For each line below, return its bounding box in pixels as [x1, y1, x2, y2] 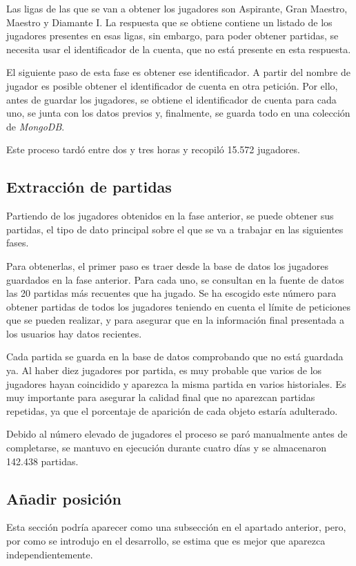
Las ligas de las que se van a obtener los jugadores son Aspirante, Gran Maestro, [6, 1, 348, 15]
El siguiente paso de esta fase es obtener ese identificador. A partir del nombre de [6, 65, 350, 79]
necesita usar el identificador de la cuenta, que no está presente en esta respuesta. [6, 41, 351, 56]
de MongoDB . [6, 119, 65, 133]
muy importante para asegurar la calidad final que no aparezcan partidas [6, 390, 315, 404]
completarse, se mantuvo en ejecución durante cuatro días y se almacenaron [6, 440, 326, 455]
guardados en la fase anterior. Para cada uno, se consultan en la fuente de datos [6, 272, 344, 286]
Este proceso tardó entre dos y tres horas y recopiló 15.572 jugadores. [6, 142, 300, 157]
